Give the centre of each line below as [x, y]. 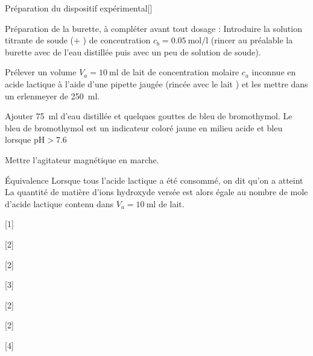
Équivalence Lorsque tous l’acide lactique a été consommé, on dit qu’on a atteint [154, 180]
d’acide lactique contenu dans [59, 203]
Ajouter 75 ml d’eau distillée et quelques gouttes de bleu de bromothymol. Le [149, 116]
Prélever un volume [41, 72]
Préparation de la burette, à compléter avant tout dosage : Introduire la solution [153, 28]
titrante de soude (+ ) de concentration [78, 40]
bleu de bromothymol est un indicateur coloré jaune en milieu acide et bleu [144, 127]
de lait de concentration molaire [180, 72]
